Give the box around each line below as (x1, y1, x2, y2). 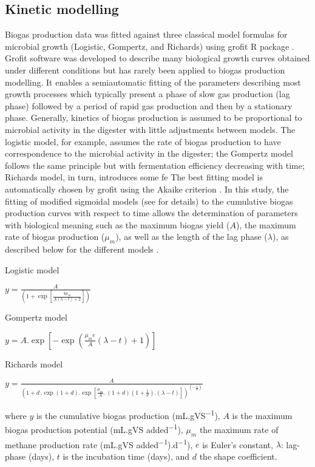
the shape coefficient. (199, 449, 277, 462)
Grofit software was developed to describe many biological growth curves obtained (5, 52, 310, 64)
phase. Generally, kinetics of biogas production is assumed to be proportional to (5, 111, 302, 124)
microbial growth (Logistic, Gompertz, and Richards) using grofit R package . (5, 39, 294, 52)
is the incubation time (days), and (63, 449, 190, 462)
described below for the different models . (5, 243, 159, 256)
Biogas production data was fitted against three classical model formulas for (5, 28, 288, 41)
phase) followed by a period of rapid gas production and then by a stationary (5, 99, 293, 112)
